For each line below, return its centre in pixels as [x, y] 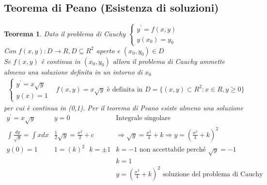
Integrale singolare [143, 118]
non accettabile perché [173, 150]
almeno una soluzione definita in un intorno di [73, 71]
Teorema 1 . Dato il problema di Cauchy [65, 33]
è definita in [125, 89]
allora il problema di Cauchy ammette [169, 61]
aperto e [108, 50]
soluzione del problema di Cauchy [213, 174]
